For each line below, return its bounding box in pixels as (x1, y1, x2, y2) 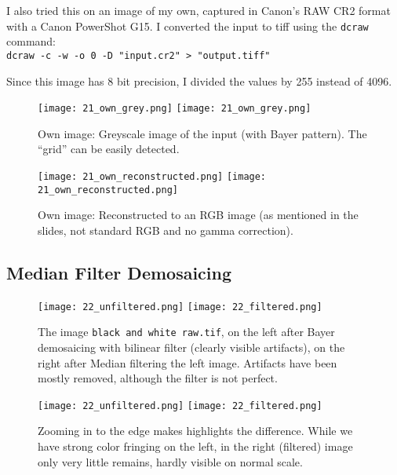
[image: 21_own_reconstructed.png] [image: (38, 170, 267, 182)
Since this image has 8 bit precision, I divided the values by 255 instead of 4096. (6, 72, 392, 89)
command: (6, 33, 56, 49)
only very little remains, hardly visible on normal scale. (38, 453, 303, 470)
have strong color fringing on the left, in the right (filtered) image (38, 437, 353, 454)
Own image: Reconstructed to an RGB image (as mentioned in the (38, 206, 359, 223)
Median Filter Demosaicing (6, 260, 232, 284)
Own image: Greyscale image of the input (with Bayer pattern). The (38, 125, 367, 141)
